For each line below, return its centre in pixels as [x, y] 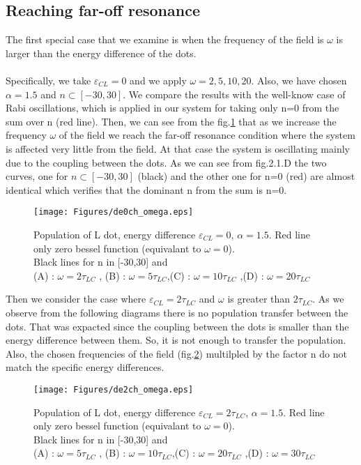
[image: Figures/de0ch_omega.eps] [114, 212]
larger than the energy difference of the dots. [101, 53]
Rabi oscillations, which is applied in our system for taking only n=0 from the [172, 108]
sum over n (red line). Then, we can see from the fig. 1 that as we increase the [171, 121]
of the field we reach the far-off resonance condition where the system [207, 135]
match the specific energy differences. [85, 367]
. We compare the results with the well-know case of [234, 94]
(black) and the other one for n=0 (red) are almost [246, 176]
